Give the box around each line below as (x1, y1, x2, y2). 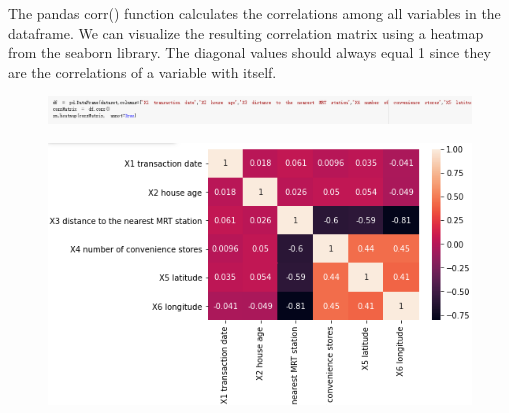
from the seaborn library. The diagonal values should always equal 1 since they (8, 42, 491, 63)
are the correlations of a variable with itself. (8, 61, 277, 82)
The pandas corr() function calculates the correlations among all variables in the (8, 3, 501, 23)
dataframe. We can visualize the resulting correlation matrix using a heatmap (8, 22, 484, 43)
